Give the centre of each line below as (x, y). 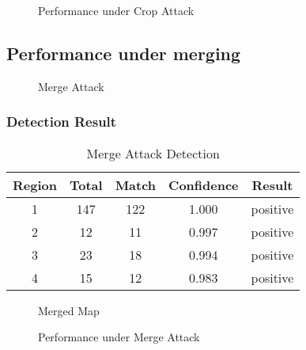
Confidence (204, 185)
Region (35, 185)
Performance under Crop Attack (116, 10)
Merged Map (69, 310)
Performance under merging (124, 53)
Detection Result (62, 122)
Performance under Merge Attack (119, 337)
